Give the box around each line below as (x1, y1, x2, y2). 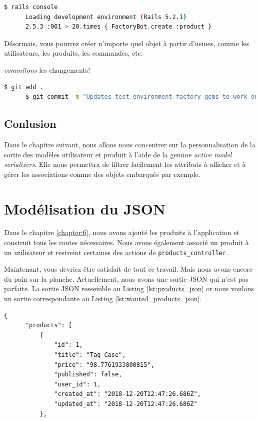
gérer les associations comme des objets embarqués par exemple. (4, 168, 200, 179)
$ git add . (4, 83, 43, 91)
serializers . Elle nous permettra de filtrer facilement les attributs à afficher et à (4, 159, 246, 169)
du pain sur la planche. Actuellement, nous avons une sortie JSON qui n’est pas (4, 273, 248, 284)
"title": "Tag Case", (54, 351, 126, 359)
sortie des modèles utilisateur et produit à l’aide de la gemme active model (4, 149, 232, 159)
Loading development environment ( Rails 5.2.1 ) (25, 13, 187, 21)
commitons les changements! (4, 64, 90, 75)
